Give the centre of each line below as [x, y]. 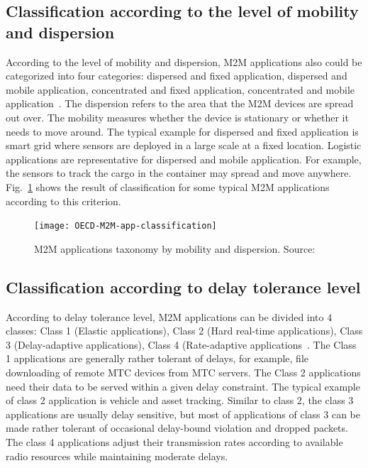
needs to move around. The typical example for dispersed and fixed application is [182, 131]
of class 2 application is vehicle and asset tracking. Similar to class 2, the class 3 [180, 400]
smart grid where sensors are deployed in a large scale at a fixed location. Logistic [184, 145]
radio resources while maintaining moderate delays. [117, 456]
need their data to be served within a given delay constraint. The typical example [183, 386]
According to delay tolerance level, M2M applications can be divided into [165, 316]
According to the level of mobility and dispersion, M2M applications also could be [184, 61]
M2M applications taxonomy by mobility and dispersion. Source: [175, 248]
